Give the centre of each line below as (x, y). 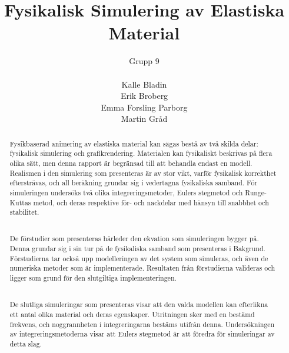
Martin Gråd (144, 119)
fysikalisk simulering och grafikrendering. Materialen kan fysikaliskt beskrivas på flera (141, 153)
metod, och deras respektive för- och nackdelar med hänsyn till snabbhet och (151, 202)
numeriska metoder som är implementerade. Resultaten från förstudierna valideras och (142, 268)
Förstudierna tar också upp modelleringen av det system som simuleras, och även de (139, 258)
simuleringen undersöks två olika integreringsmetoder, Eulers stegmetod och (126, 192)
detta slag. (26, 343)
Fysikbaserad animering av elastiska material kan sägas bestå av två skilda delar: (134, 143)
